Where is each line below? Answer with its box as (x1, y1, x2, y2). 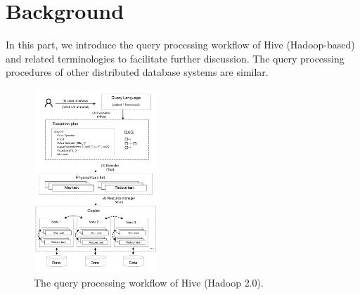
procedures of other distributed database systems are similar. (6, 65, 269, 79)
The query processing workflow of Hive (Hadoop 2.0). (34, 275, 264, 290)
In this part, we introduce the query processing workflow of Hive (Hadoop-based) (6, 37, 355, 52)
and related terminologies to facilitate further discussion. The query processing (6, 51, 345, 65)
